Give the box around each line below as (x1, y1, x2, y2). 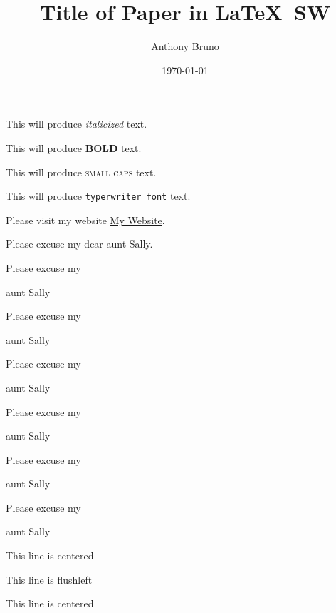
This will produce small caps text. (6, 164, 157, 179)
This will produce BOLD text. (6, 140, 142, 155)
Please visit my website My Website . (6, 212, 165, 227)
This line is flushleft (6, 572, 93, 587)
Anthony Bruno (151, 39, 219, 54)
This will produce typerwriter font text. (6, 188, 191, 203)
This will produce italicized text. (6, 116, 147, 131)
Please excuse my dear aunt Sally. (6, 236, 153, 251)
